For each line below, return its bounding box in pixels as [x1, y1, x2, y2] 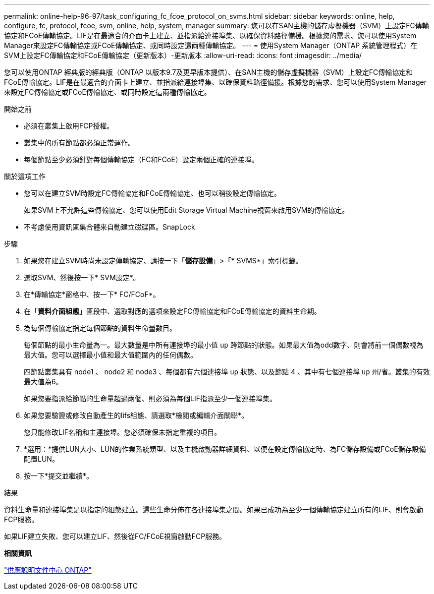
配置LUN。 [24, 455, 59, 463]
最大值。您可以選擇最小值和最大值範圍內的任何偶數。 [24, 351, 197, 359]
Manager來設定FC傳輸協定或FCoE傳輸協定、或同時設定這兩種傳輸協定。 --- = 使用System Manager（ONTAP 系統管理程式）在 [4, 41, 418, 50]
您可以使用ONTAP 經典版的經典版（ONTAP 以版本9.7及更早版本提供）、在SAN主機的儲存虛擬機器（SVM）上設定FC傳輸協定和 [4, 68, 413, 76]
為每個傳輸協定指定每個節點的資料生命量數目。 [24, 324, 176, 332]
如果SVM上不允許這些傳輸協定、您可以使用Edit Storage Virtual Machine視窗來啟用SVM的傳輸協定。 [24, 206, 349, 214]
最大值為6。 [24, 377, 63, 386]
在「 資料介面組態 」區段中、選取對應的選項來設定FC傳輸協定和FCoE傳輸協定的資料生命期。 [24, 307, 321, 315]
